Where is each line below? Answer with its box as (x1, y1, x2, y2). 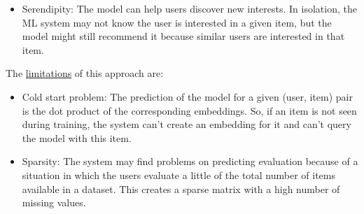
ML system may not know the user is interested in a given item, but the (22, 15, 332, 29)
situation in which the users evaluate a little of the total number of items (22, 167, 335, 182)
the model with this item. (22, 130, 132, 145)
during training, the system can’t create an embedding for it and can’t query (22, 117, 351, 131)
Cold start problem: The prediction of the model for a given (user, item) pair (22, 89, 353, 104)
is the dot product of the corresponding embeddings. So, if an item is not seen (22, 103, 357, 117)
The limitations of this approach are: (6, 66, 164, 80)
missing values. (22, 195, 86, 210)
